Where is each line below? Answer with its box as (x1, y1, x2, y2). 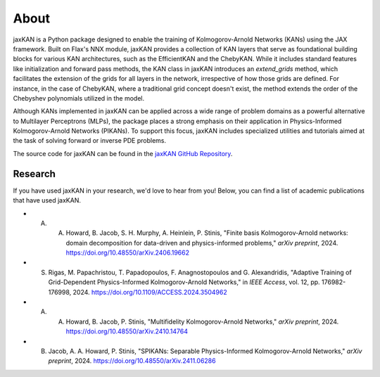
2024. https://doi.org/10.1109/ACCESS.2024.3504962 (72, 288, 228, 296)
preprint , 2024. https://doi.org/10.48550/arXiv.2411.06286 (48, 357, 216, 365)
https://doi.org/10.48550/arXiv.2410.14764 (65, 327, 188, 336)
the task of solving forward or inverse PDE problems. (13, 136, 167, 145)
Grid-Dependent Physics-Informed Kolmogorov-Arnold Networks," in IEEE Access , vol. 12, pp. (48, 278, 320, 286)
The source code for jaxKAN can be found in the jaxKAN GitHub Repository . (13, 149, 233, 158)
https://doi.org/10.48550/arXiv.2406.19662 (65, 248, 190, 257)
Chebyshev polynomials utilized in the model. (13, 94, 144, 102)
